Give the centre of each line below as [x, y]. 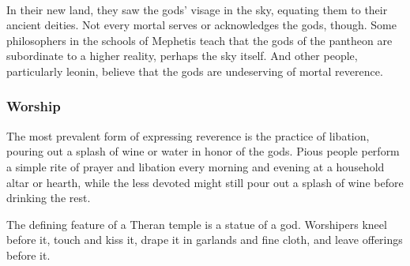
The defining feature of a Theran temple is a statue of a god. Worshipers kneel [197, 224]
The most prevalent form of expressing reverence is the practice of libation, [188, 135]
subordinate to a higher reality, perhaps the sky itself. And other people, [182, 56]
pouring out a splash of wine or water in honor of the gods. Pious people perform [203, 151]
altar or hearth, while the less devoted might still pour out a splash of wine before [205, 182]
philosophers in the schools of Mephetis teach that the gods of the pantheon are [199, 40]
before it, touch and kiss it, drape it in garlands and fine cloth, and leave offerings [205, 240]
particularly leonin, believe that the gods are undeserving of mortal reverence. [195, 71]
